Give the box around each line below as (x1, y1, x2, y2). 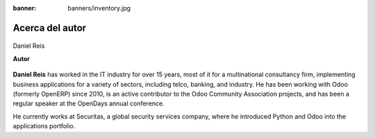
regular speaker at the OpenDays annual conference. (12, 99, 165, 107)
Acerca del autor (12, 21, 87, 34)
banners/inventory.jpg (67, 4, 131, 12)
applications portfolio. (12, 122, 76, 130)
